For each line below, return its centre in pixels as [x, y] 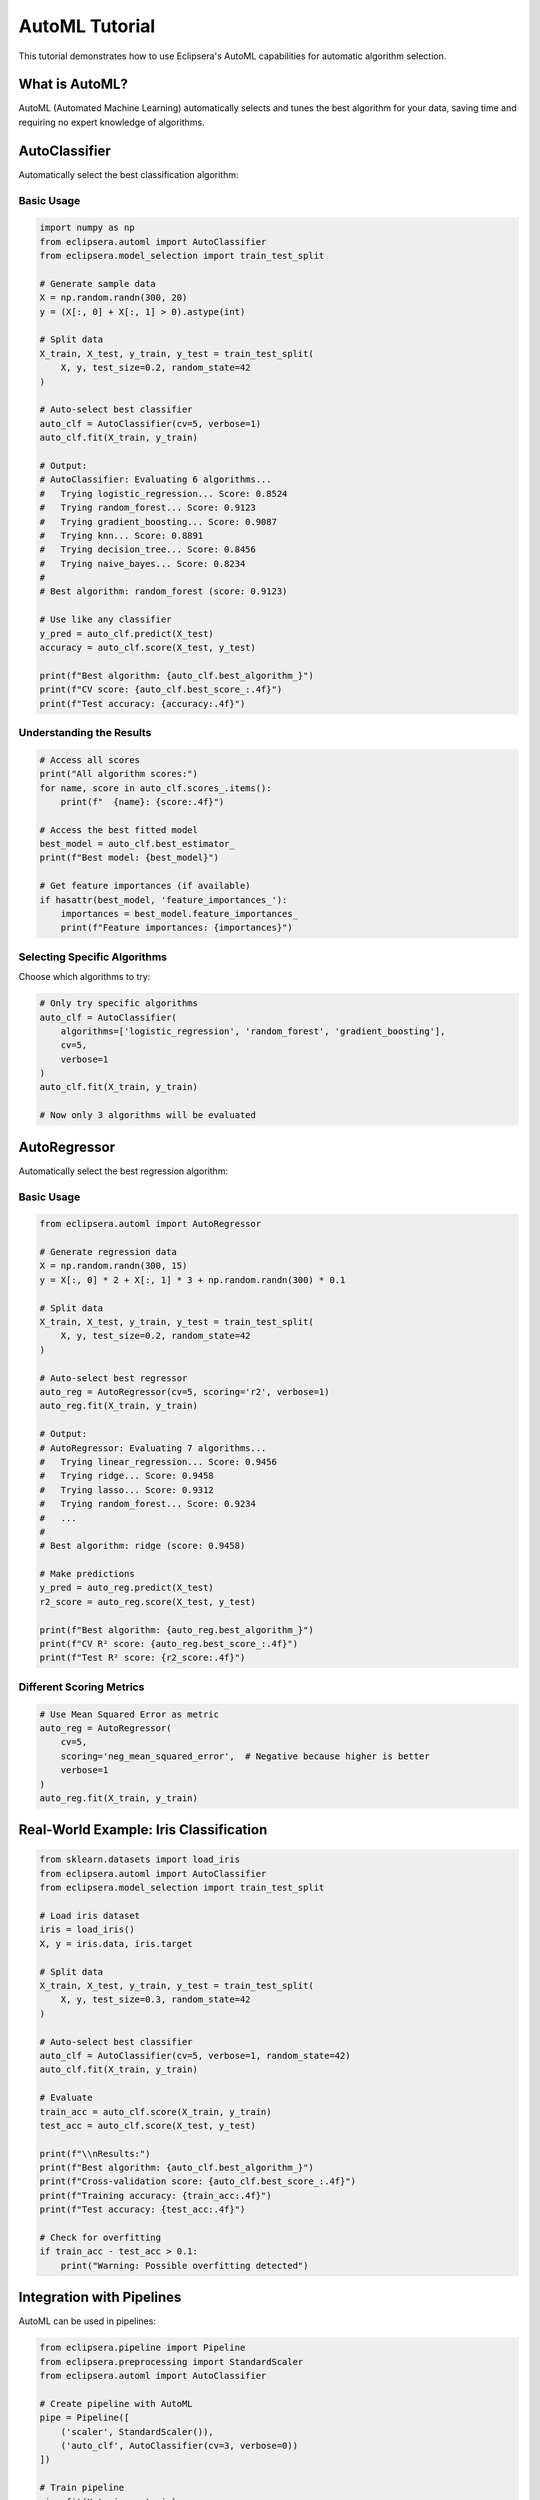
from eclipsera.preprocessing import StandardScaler [171, 2361]
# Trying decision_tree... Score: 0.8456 [148, 549]
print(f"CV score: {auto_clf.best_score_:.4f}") [161, 689]
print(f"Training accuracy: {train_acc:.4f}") [155, 2195]
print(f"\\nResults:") [95, 2153]
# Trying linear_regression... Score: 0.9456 [158, 1461]
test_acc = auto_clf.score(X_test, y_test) [148, 2125]
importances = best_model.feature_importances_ [179, 914]
